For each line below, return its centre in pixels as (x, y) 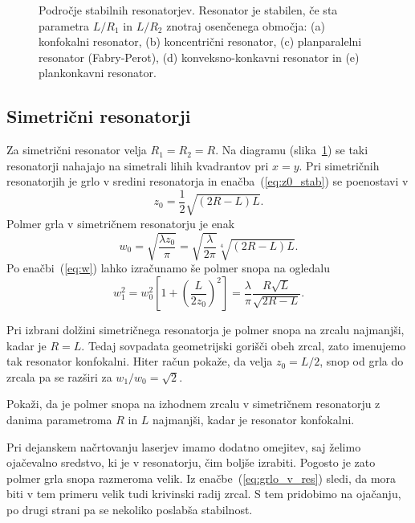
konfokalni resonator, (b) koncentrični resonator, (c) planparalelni (200, 41)
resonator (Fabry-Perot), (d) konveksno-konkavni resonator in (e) (199, 57)
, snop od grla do (362, 361)
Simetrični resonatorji (99, 116)
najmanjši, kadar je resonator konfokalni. (254, 419)
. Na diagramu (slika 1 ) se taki (292, 150)
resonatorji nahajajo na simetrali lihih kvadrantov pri (138, 165)
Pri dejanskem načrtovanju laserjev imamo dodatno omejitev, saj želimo (184, 446)
